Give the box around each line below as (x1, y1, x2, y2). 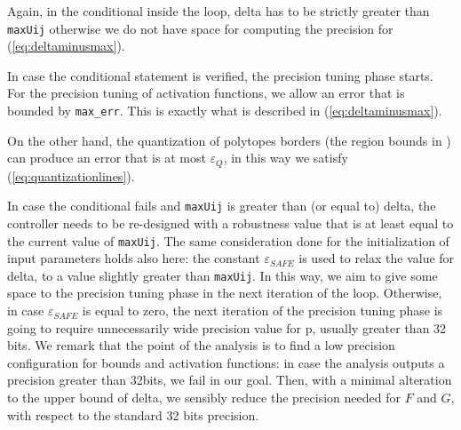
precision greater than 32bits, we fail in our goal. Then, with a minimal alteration (7, 370, 452, 389)
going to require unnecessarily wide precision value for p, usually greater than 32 (7, 318, 447, 337)
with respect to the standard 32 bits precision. (7, 405, 259, 424)
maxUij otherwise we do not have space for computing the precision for (7, 19, 393, 37)
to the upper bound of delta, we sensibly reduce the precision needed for (7, 388, 401, 407)
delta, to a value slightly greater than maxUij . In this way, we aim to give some (7, 266, 438, 284)
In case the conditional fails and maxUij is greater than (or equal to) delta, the (7, 196, 436, 215)
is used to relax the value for (298, 249, 455, 267)
